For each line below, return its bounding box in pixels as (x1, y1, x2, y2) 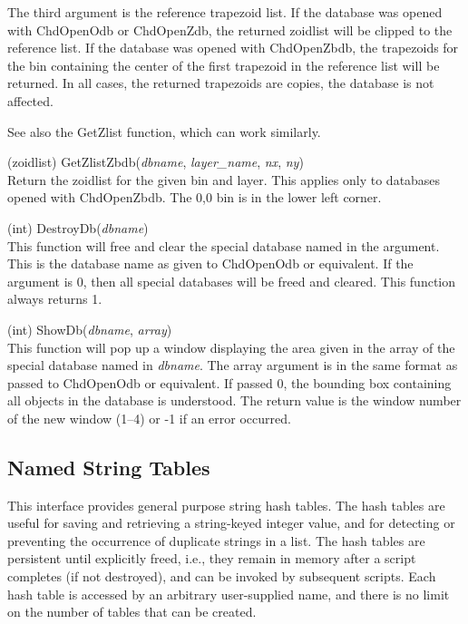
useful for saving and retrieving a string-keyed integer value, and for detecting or (7, 513, 455, 532)
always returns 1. (7, 289, 102, 308)
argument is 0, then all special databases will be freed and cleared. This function (7, 271, 456, 290)
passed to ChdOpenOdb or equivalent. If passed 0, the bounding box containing (7, 373, 452, 392)
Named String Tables (7, 453, 210, 481)
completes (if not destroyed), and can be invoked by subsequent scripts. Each (7, 567, 436, 586)
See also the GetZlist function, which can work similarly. (7, 122, 321, 141)
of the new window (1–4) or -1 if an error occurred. (7, 408, 291, 427)
